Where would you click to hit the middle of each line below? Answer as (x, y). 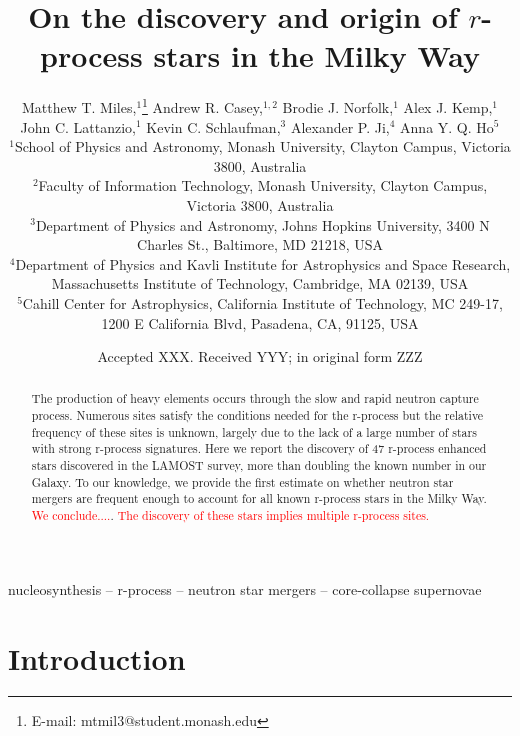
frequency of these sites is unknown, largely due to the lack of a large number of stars (254, 431)
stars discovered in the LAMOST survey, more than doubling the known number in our (259, 465)
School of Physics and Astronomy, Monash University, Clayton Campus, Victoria (262, 146)
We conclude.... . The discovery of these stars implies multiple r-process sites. (230, 515)
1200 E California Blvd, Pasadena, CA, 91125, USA (260, 322)
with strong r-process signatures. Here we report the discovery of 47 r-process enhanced (259, 448)
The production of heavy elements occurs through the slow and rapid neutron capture (255, 398)
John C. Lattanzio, (78, 126)
